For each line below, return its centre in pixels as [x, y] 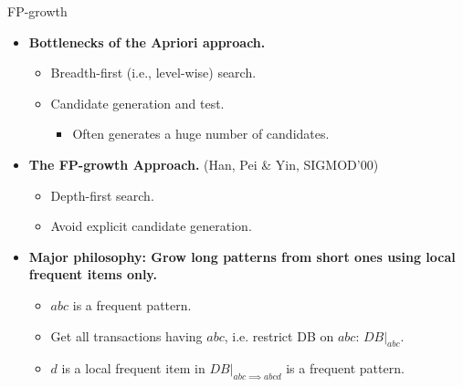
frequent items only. [93, 274]
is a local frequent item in [133, 368]
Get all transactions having [126, 335]
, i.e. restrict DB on [279, 335]
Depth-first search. [102, 195]
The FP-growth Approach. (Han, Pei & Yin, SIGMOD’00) [204, 164]
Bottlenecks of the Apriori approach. [147, 42]
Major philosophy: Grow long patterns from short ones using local [242, 256]
